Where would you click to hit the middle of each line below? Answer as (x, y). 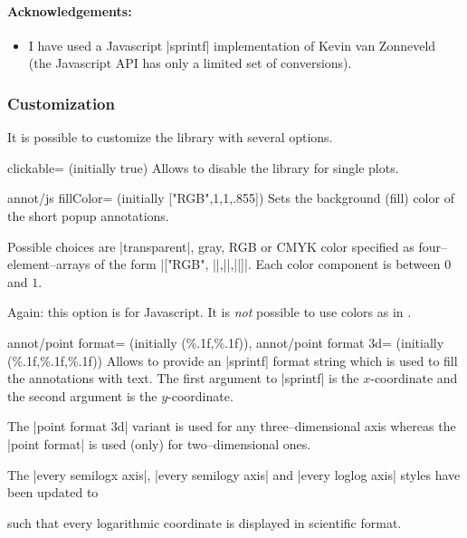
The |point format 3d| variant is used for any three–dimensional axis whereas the (232, 426)
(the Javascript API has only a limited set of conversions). (190, 63)
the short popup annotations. (88, 215)
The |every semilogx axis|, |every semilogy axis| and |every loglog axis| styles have (234, 474)
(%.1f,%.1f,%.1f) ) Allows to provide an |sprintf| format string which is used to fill (233, 360)
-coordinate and (414, 378)
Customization (61, 103)
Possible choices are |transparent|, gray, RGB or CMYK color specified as (211, 246)
